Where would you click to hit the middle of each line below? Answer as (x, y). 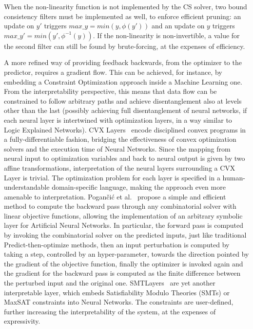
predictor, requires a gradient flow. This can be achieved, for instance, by (113, 72)
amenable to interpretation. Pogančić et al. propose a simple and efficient (115, 196)
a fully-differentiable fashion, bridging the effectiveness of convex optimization (120, 139)
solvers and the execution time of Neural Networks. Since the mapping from (117, 148)
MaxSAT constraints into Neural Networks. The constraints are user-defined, (119, 302)
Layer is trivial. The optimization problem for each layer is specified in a (112, 177)
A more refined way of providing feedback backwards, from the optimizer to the (123, 62)
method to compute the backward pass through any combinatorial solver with (120, 206)
